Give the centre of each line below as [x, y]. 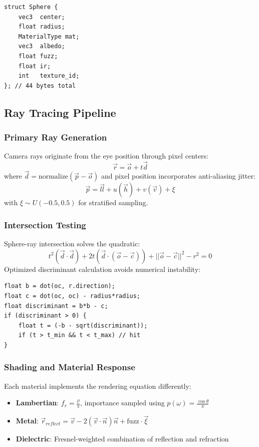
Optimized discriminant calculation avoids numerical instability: [102, 269]
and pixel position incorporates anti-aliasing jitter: [178, 176]
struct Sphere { [31, 7]
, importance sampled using [122, 403]
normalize [53, 177]
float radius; [42, 27]
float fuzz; [38, 56]
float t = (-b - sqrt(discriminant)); [83, 325]
